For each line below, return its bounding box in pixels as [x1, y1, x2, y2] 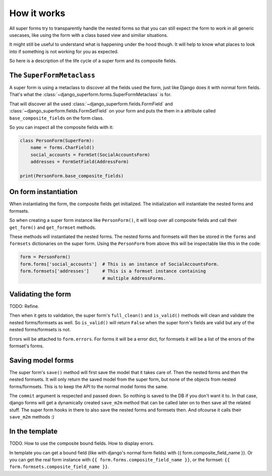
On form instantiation [9, 188, 78, 196]
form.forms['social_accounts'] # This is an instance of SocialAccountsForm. [20, 261, 219, 267]
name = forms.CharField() [30, 145, 95, 151]
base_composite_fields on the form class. [9, 115, 104, 121]
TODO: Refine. [9, 303, 40, 310]
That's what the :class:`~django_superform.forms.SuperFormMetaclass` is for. [9, 91, 172, 98]
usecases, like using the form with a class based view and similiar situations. [9, 32, 168, 38]
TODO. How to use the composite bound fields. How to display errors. [9, 440, 155, 446]
